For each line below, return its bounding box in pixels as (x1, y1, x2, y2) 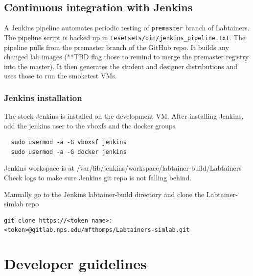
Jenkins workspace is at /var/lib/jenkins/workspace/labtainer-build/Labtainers (4, 163, 242, 173)
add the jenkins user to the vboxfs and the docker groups (4, 120, 176, 130)
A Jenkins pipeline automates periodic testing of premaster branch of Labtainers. (4, 23, 250, 33)
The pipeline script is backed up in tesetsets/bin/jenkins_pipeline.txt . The (4, 32, 246, 42)
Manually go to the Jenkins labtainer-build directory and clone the (4, 189, 205, 199)
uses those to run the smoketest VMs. (4, 71, 117, 81)
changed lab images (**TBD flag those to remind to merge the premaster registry (4, 51, 249, 62)
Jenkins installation (4, 91, 82, 103)
